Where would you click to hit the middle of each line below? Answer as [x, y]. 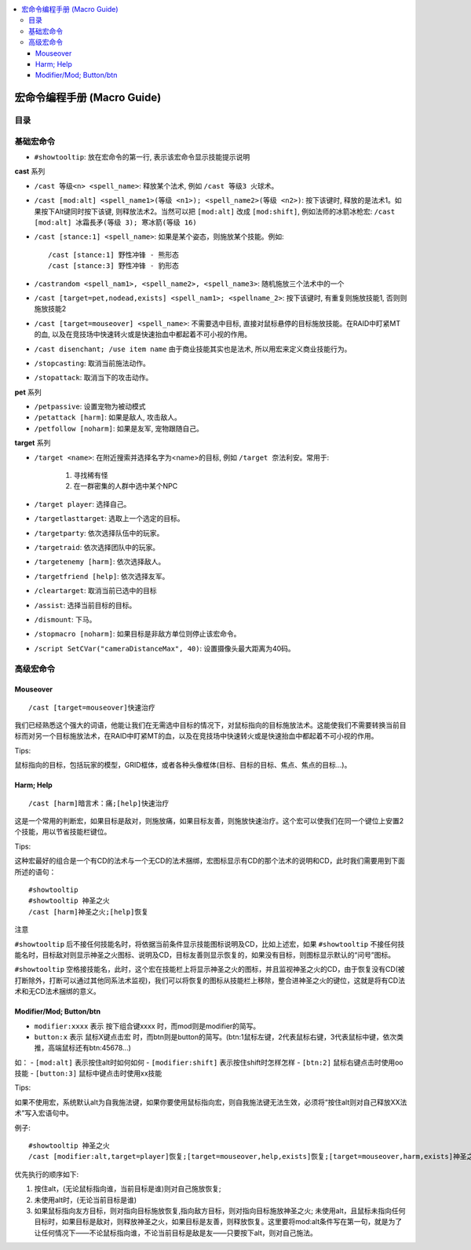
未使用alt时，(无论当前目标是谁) [86, 1200]
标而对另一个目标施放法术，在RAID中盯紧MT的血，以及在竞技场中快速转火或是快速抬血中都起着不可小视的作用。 [196, 736]
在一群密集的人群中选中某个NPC [126, 486]
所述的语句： [35, 871]
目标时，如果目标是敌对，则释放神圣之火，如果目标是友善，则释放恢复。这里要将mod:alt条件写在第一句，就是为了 [218, 1222]
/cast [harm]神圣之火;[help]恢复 [89, 912]
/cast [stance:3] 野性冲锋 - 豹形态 [114, 266]
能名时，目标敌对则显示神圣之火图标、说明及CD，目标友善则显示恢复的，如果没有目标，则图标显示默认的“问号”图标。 [205, 955]
